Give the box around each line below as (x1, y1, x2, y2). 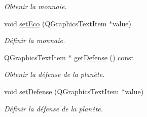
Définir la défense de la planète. (4, 103, 103, 113)
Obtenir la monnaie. (4, 1, 67, 11)
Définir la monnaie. (4, 35, 65, 46)
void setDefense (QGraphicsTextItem (4, 86, 119, 96)
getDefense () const (74, 52, 134, 62)
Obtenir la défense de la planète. (4, 69, 105, 80)
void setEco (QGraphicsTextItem (4, 18, 107, 28)
